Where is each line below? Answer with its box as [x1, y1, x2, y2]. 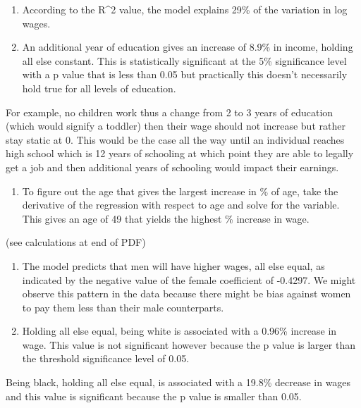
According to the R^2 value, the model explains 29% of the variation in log [22, 2, 348, 16]
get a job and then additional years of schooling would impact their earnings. [6, 159, 339, 174]
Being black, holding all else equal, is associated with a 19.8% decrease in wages [6, 375, 351, 390]
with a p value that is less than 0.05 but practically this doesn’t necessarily [22, 67, 348, 82]
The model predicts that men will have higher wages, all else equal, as [22, 258, 325, 273]
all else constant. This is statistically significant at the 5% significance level [22, 53, 347, 68]
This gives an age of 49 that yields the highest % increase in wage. [22, 211, 310, 225]
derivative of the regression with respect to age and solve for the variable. [22, 197, 340, 212]
